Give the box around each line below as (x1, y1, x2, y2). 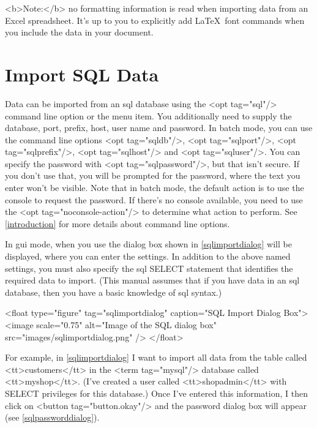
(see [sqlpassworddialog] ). (5, 411, 100, 424)
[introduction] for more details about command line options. (5, 217, 230, 230)
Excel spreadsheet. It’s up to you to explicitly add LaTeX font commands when (5, 13, 305, 26)
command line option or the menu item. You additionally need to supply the (5, 109, 292, 122)
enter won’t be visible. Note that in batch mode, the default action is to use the (5, 181, 304, 194)
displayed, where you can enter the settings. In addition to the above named (5, 250, 291, 263)
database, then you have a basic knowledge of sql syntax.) (5, 285, 222, 298)
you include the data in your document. (5, 26, 154, 39)
